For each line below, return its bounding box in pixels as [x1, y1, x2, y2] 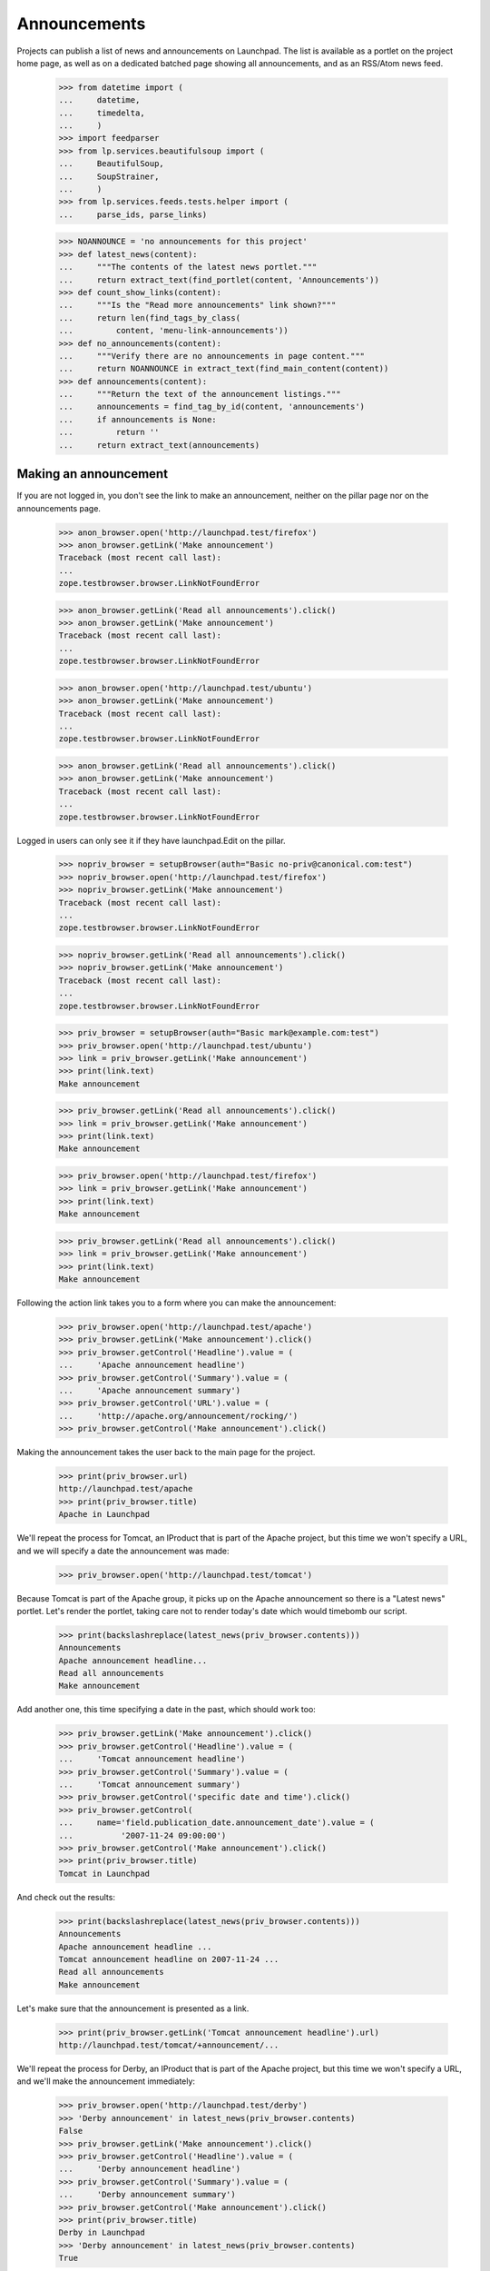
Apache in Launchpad [58, 1509, 150, 1520]
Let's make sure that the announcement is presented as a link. [16, 2003, 250, 2014]
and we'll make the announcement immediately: [16, 2076, 195, 2087]
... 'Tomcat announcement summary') [58, 1780, 240, 1790]
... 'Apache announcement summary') [58, 1385, 240, 1395]
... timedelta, [58, 107, 145, 118]
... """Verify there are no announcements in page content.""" [58, 351, 366, 361]
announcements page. [16, 502, 102, 513]
